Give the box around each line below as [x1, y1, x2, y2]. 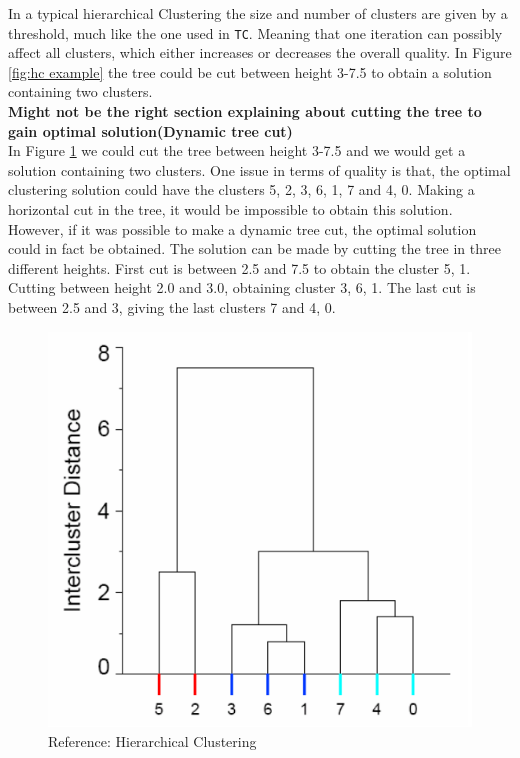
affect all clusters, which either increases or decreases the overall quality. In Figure [8, 42, 512, 63]
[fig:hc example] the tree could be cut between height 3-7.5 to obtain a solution [8, 61, 492, 82]
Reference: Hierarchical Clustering [48, 730, 257, 751]
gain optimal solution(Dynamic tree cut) [8, 120, 293, 141]
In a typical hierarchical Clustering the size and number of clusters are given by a [8, 3, 508, 23]
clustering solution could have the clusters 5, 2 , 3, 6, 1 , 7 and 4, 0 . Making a [8, 179, 475, 200]
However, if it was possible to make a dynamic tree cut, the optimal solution [8, 218, 477, 239]
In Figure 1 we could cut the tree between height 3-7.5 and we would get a [8, 140, 466, 161]
